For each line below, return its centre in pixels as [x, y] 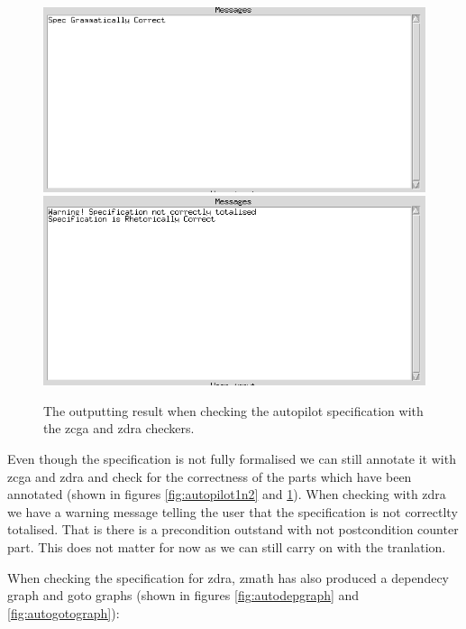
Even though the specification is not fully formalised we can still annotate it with [232, 459]
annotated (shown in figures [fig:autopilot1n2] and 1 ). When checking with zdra [227, 494]
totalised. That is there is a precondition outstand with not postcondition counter [233, 529]
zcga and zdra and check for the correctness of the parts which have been [210, 476]
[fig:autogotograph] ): [64, 612]
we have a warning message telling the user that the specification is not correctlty [233, 511]
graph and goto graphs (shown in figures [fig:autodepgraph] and [183, 595]
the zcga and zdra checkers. [119, 428]
